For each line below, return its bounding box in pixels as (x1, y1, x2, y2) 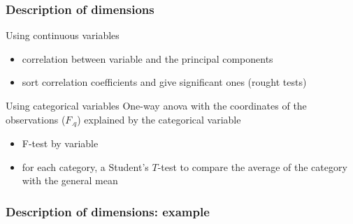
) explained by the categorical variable (77, 112, 241, 126)
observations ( (6, 112, 66, 126)
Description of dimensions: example (6, 202, 210, 220)
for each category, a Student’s (22, 159, 149, 174)
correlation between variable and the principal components (22, 51, 273, 66)
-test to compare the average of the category (157, 159, 347, 174)
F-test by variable (22, 136, 99, 151)
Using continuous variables (6, 28, 120, 43)
